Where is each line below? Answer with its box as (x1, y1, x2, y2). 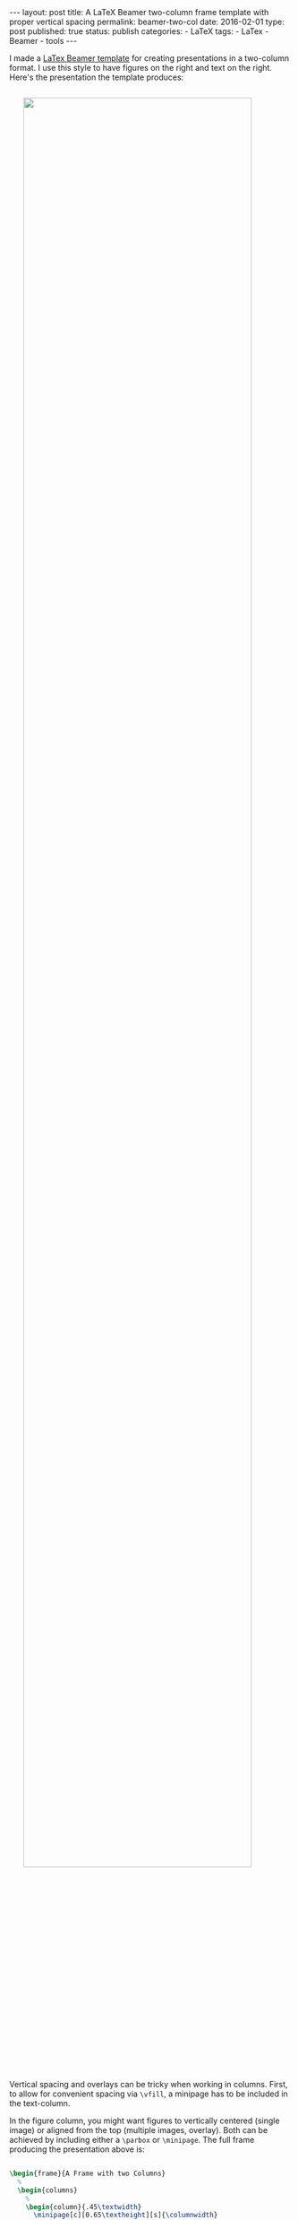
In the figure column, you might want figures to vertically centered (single (9, 2115, 280, 2126)
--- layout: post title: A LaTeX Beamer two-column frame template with (9, 7, 269, 17)
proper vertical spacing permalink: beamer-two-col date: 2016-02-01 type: (9, 16, 285, 27)
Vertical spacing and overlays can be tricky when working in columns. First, (9, 2079, 288, 2089)
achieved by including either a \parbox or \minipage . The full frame (9, 2135, 255, 2145)
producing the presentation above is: (9, 2144, 145, 2155)
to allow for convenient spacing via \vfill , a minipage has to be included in (9, 2088, 288, 2099)
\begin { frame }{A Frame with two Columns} (9, 2169, 166, 2178)
